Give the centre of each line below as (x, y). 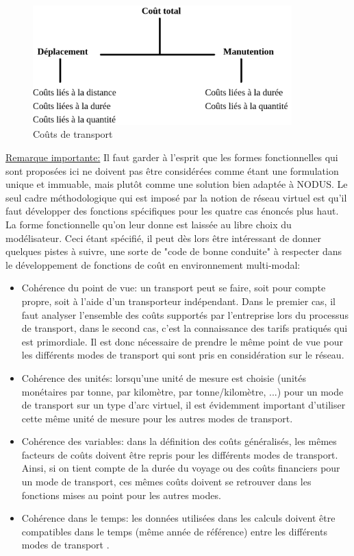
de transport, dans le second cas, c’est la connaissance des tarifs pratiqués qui (185, 328)
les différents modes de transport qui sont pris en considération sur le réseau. (183, 355)
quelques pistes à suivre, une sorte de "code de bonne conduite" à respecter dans (174, 251)
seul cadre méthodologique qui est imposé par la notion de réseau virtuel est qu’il (176, 197)
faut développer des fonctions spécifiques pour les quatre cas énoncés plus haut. (172, 211)
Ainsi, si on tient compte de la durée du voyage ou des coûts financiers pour (181, 468)
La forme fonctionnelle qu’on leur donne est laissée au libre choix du (149, 224)
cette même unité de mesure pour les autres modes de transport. (157, 418)
